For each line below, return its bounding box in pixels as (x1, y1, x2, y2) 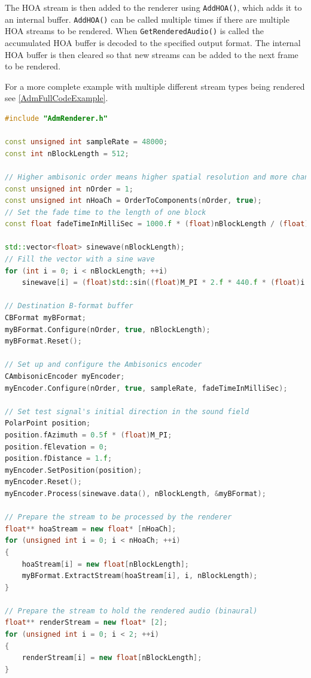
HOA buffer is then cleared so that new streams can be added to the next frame (5, 48, 298, 60)
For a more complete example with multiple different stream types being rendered (5, 80, 305, 92)
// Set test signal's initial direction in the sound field (5, 407, 249, 416)
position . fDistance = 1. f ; (5, 454, 112, 463)
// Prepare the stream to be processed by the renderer (5, 513, 232, 522)
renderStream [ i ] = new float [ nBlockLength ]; (22, 653, 202, 662)
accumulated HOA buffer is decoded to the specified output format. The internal (5, 36, 301, 48)
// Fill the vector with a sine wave (5, 255, 155, 264)
